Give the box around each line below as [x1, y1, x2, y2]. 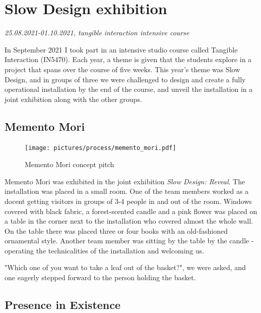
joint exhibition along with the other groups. [5, 93, 142, 104]
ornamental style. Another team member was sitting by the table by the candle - [5, 235, 254, 246]
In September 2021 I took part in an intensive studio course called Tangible [5, 44, 238, 55]
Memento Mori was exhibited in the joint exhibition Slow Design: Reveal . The [5, 176, 245, 186]
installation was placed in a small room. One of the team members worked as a [5, 186, 249, 196]
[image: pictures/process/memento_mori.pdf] [25, 144, 176, 152]
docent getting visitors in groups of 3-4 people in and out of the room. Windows [5, 195, 252, 206]
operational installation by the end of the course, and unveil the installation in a [5, 84, 253, 94]
